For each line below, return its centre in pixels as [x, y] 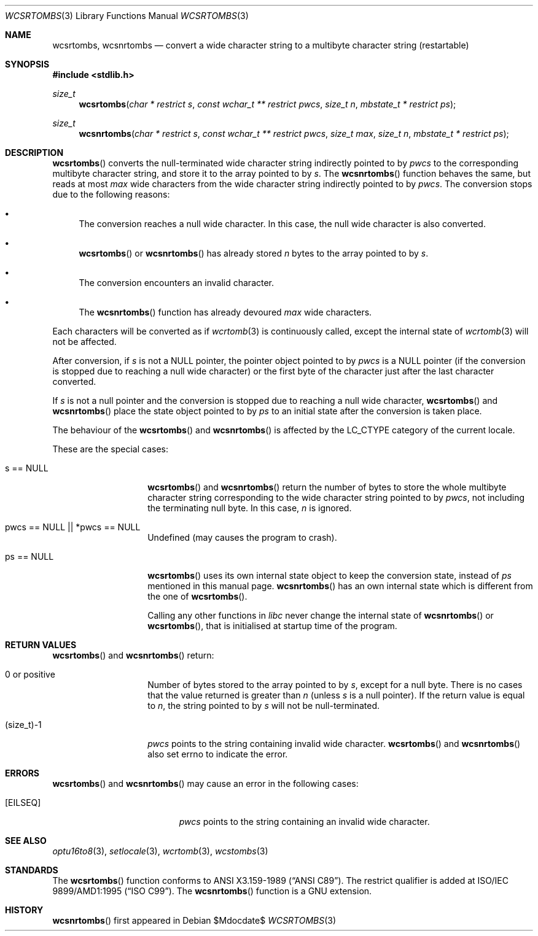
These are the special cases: [110, 449]
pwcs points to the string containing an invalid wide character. [304, 822]
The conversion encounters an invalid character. [177, 283]
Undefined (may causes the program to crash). [242, 537]
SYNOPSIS [27, 64]
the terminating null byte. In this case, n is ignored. [250, 508]
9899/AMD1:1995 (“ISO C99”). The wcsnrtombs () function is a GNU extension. [212, 891]
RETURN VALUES [41, 645]
